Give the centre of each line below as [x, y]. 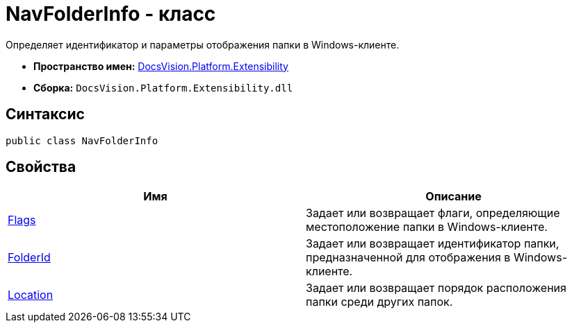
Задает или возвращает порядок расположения [436, 288]
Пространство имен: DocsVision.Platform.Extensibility [161, 66]
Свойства [41, 167]
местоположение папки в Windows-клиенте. [427, 227]
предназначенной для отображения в [408, 258]
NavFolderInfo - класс [111, 14]
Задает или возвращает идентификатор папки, [433, 244]
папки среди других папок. [379, 302]
